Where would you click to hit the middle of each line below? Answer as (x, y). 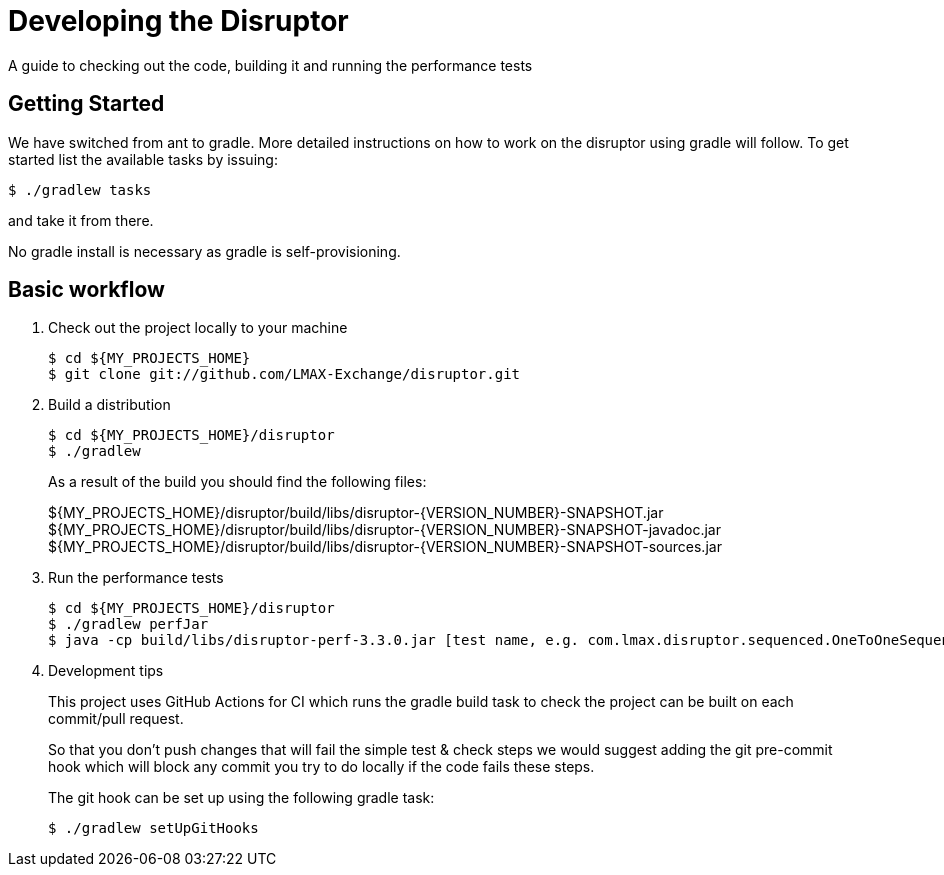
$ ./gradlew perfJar (128, 624)
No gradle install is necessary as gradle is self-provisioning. (204, 251)
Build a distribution (109, 405)
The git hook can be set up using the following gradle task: (241, 798)
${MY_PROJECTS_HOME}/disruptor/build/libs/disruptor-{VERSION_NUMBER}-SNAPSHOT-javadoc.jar (384, 530)
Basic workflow (86, 290)
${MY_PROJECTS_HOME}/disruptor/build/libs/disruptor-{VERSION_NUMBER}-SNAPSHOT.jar (356, 513)
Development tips (106, 671)
